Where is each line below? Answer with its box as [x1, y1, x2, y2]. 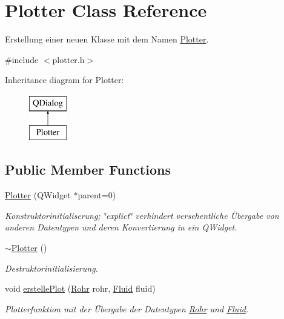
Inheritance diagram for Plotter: [5, 73, 124, 86]
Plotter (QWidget [5, 189, 71, 201]
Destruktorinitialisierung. [5, 261, 98, 274]
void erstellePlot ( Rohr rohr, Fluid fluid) [5, 282, 156, 295]
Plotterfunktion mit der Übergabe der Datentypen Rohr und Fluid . [5, 302, 249, 315]
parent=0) [78, 189, 116, 201]
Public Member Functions [5, 160, 171, 179]
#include [5, 53, 39, 65]
